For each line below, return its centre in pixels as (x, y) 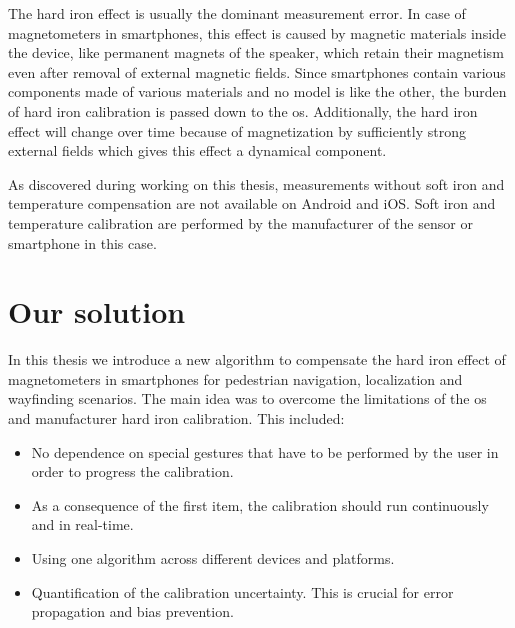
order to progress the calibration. (132, 471)
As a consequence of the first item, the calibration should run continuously (260, 504)
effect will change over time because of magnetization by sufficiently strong (237, 130)
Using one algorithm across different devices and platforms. (213, 558)
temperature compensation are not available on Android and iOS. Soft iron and (252, 203)
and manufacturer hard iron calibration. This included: (176, 418)
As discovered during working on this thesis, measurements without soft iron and (256, 183)
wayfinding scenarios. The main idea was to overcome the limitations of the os (247, 398)
